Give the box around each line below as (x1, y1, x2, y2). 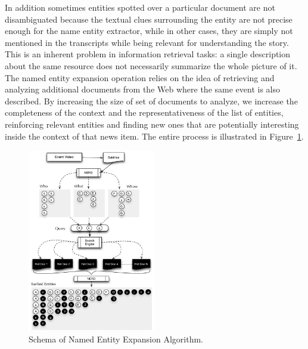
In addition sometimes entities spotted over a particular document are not (5, 1, 275, 13)
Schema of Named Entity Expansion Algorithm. (29, 333, 203, 345)
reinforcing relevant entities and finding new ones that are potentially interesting (5, 118, 299, 130)
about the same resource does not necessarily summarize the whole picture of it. (5, 59, 297, 72)
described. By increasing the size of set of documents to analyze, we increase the (5, 94, 298, 107)
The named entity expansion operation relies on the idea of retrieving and (5, 71, 275, 84)
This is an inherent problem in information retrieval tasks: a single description (5, 48, 291, 60)
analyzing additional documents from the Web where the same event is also (5, 83, 280, 95)
